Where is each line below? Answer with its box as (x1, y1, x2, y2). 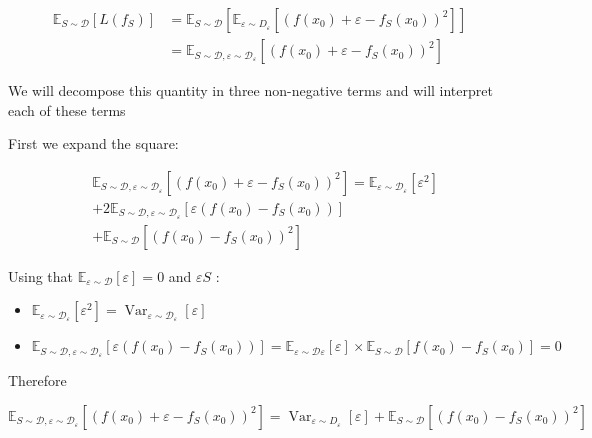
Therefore (8, 370, 67, 391)
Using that (8, 265, 74, 286)
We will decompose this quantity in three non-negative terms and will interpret (8, 80, 493, 101)
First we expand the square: (8, 133, 179, 154)
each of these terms (8, 99, 126, 120)
